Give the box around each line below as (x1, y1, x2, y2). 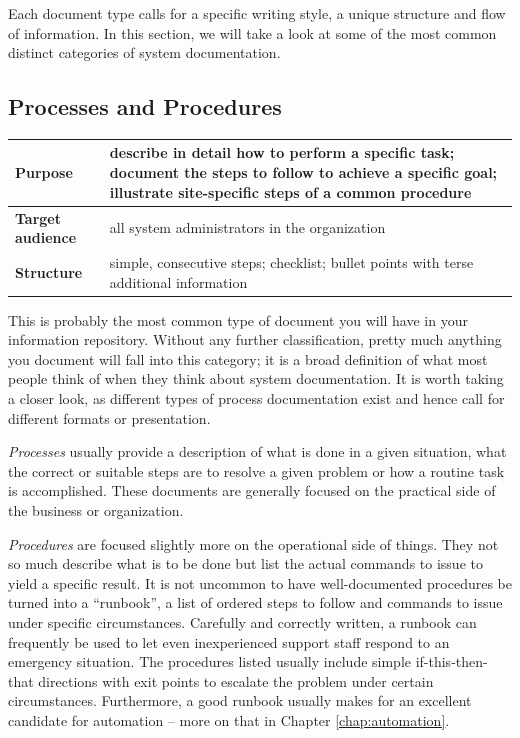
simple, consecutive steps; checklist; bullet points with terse (109, 251, 474, 272)
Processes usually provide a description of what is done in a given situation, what (8, 441, 507, 462)
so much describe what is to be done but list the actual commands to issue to (8, 553, 483, 574)
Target (15, 207, 62, 228)
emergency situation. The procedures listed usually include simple (8, 651, 412, 672)
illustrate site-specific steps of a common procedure (109, 181, 472, 202)
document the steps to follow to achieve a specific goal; (109, 162, 498, 183)
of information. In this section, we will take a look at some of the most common (8, 22, 497, 43)
